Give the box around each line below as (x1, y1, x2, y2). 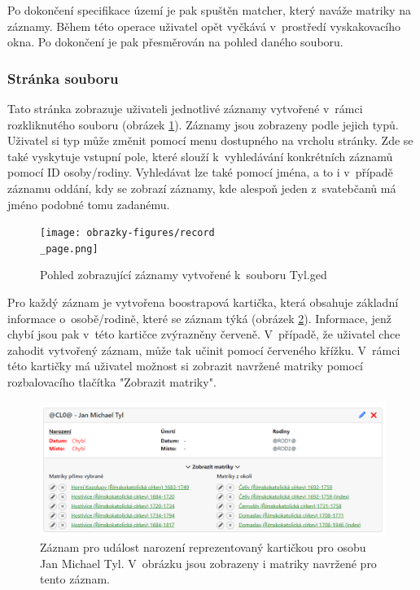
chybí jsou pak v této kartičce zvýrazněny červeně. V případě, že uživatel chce (7, 326, 400, 343)
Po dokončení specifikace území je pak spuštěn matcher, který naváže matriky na (7, 2, 411, 18)
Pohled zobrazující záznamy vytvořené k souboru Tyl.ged (40, 266, 327, 283)
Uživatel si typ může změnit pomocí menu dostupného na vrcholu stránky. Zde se (7, 132, 413, 149)
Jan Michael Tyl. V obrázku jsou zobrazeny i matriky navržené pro (40, 554, 377, 571)
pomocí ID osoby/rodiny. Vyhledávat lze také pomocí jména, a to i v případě (7, 164, 393, 181)
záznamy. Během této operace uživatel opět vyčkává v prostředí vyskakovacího (7, 17, 401, 34)
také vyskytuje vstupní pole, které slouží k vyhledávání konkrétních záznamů (7, 147, 393, 164)
